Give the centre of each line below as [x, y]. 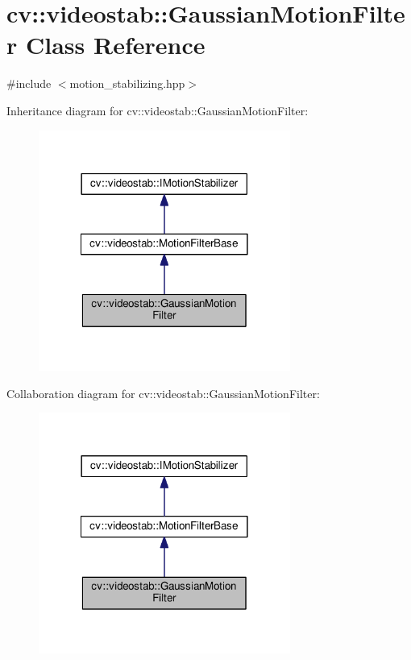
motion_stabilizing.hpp [127, 83]
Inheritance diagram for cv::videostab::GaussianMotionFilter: [158, 110]
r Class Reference [106, 45]
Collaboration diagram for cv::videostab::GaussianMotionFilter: [163, 393]
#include [29, 83]
